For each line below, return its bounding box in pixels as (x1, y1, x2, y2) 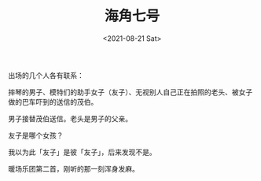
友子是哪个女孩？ (8, 131, 64, 140)
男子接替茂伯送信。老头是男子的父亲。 (8, 113, 132, 123)
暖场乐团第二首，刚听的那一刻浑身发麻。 (8, 164, 139, 173)
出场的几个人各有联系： (8, 70, 84, 79)
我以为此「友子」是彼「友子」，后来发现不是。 (8, 147, 156, 157)
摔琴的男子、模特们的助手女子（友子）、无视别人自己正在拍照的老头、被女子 (8, 87, 253, 97)
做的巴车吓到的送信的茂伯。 (8, 97, 98, 106)
